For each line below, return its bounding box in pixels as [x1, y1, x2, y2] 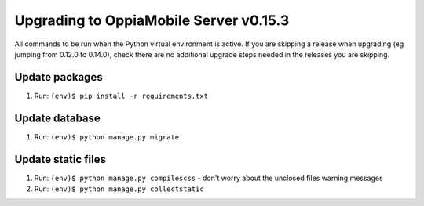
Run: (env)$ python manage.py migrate [34, 132, 180, 141]
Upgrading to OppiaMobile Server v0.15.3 [14, 12, 290, 29]
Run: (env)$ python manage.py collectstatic [34, 184, 204, 193]
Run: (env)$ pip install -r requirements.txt [34, 91, 208, 100]
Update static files [14, 153, 106, 166]
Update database [14, 111, 101, 125]
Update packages [14, 70, 103, 84]
